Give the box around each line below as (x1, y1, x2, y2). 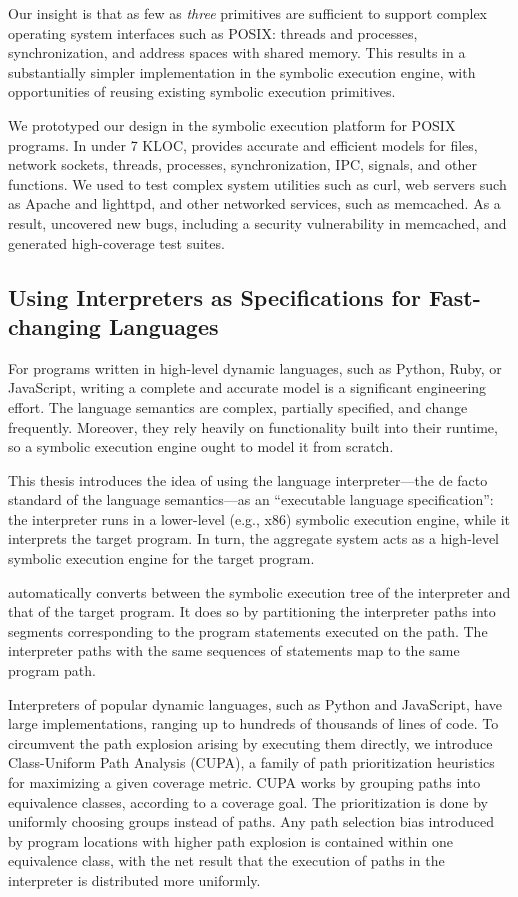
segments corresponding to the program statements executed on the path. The (8, 620, 488, 641)
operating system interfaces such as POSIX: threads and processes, (8, 22, 418, 43)
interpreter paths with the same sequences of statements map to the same (8, 640, 460, 661)
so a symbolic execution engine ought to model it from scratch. (8, 436, 394, 457)
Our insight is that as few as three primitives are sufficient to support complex (8, 3, 488, 23)
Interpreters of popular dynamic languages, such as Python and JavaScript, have (8, 693, 503, 714)
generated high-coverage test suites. (8, 232, 225, 253)
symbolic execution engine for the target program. (8, 548, 315, 569)
